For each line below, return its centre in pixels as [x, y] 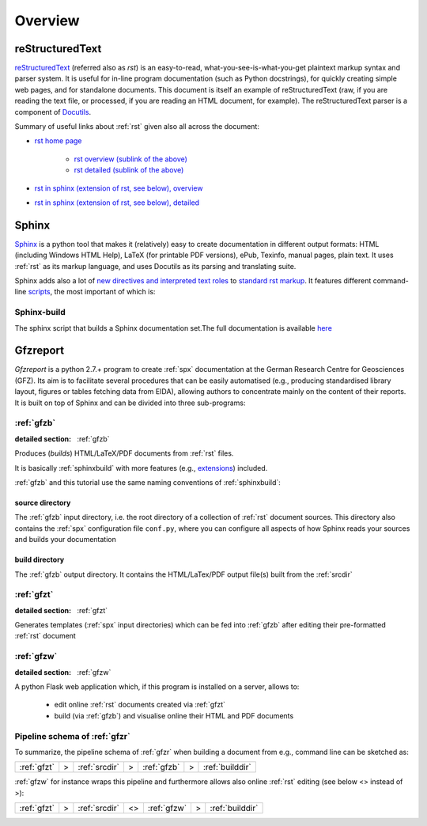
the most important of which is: [105, 292]
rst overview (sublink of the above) [130, 159]
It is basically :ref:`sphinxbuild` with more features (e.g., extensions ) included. [141, 468]
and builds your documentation [65, 540]
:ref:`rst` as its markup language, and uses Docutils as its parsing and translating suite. [155, 266]
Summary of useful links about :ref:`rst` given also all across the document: [137, 127]
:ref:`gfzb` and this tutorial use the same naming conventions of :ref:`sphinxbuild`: [147, 482]
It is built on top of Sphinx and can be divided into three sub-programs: [130, 403]
